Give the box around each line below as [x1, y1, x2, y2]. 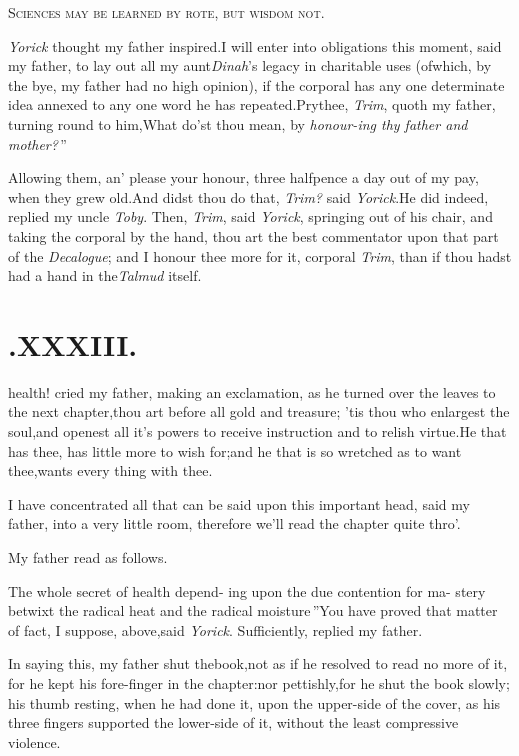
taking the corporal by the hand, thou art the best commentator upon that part [8, 225, 499, 246]
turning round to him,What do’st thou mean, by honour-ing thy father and [8, 113, 468, 134]
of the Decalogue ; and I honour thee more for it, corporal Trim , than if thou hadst [8, 245, 512, 266]
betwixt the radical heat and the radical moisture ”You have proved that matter [8, 600, 498, 621]
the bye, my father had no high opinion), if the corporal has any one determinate [8, 74, 505, 95]
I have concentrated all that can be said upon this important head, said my [8, 493, 470, 514]
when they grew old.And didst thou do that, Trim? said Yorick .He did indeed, [8, 186, 489, 207]
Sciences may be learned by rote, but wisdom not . [8, 2, 325, 22]
